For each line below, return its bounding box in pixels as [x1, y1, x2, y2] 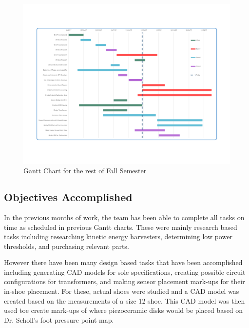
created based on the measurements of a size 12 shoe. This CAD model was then [4, 295, 245, 306]
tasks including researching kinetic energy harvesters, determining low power [4, 231, 232, 242]
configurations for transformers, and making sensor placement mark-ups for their [4, 276, 245, 287]
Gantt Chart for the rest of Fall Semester [23, 165, 147, 176]
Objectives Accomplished [4, 189, 133, 205]
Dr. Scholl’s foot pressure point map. [4, 314, 114, 325]
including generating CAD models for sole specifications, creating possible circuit [4, 266, 246, 277]
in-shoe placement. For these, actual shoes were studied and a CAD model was [4, 286, 239, 296]
